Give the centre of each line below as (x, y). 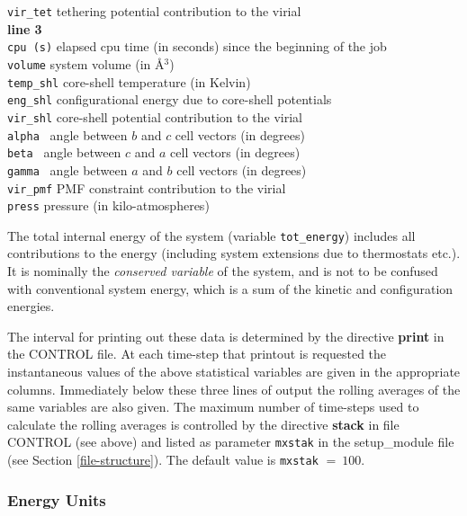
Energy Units (57, 499)
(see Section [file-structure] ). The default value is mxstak (163, 460)
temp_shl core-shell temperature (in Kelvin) (129, 81)
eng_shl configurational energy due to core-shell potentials (170, 99)
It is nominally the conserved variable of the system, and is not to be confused (223, 271)
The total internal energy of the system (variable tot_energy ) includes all (211, 235)
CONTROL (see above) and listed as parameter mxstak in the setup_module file (231, 442)
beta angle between (64, 152)
